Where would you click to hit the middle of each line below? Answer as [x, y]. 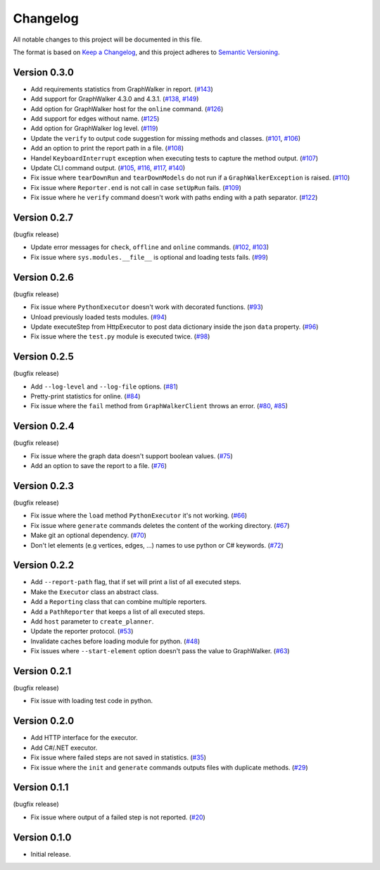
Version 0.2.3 [43, 486]
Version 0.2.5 [43, 357]
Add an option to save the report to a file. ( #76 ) [99, 466]
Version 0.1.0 [42, 837]
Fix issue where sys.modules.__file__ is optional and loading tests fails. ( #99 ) [150, 257]
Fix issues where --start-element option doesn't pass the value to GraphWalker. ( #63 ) [160, 651]
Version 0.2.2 [43, 566]
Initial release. [51, 854]
